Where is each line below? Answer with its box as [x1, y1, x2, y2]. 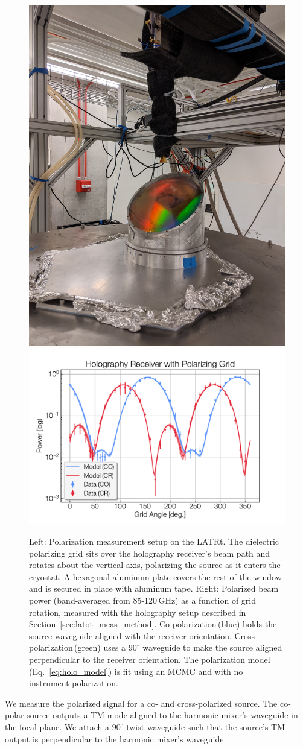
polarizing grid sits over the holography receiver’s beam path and [29, 546, 270, 559]
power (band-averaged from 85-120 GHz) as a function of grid [29, 593, 257, 606]
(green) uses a [74, 641, 126, 654]
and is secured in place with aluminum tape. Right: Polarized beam [29, 582, 279, 595]
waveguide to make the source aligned [142, 641, 282, 654]
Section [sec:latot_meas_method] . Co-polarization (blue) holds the [29, 618, 277, 630]
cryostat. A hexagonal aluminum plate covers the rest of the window [29, 570, 282, 583]
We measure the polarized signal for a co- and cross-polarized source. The [5, 697, 278, 709]
